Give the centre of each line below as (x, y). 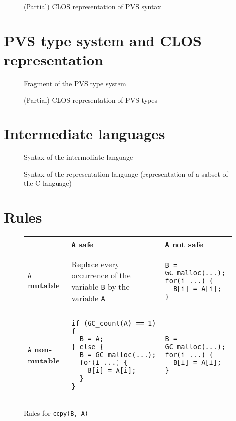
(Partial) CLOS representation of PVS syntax (92, 6)
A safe (83, 244)
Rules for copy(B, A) (56, 413)
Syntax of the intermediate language (78, 157)
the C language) (48, 183)
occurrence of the (101, 275)
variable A (88, 298)
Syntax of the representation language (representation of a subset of (126, 173)
